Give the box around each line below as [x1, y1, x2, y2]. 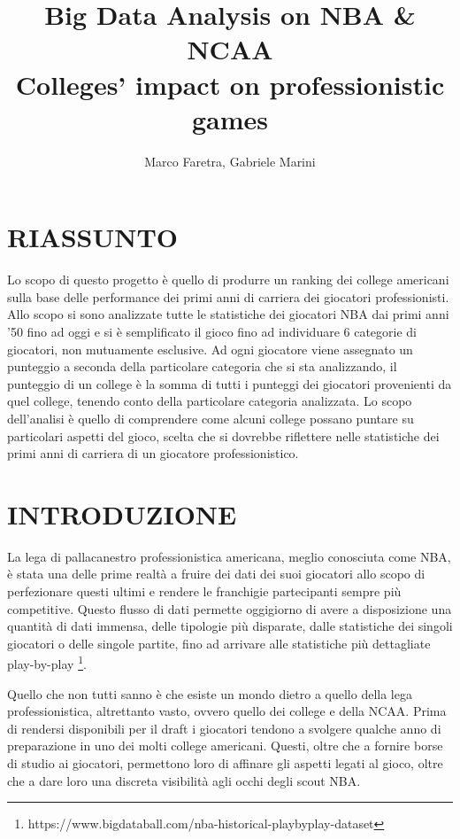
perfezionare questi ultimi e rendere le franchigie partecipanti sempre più [7, 582, 402, 601]
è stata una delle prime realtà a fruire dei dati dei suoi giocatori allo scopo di [7, 564, 425, 583]
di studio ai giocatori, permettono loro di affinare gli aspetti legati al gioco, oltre [7, 754, 443, 773]
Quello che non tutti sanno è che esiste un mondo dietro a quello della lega [7, 684, 412, 703]
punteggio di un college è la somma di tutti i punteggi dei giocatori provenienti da [7, 374, 452, 392]
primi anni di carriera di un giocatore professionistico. [7, 444, 299, 462]
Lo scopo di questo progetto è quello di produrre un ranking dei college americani [7, 270, 449, 289]
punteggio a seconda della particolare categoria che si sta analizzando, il [7, 357, 397, 376]
